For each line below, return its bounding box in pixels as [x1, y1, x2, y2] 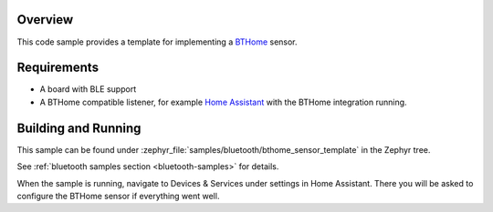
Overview [16, 12, 74, 27]
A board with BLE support [39, 84, 137, 95]
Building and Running [16, 120, 142, 136]
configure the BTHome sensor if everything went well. [16, 190, 220, 201]
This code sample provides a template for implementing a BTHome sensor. [16, 36, 298, 47]
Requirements [16, 60, 100, 76]
